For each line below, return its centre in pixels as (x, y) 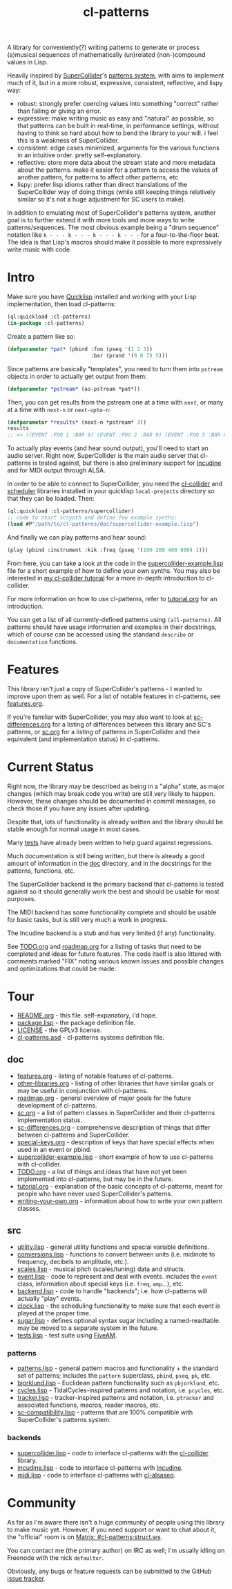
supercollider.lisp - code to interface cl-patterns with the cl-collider (113, 1453)
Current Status (50, 767)
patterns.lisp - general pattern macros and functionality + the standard (118, 1368)
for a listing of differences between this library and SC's (132, 724)
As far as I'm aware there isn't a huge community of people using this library (116, 1522)
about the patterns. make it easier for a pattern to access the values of (117, 170)
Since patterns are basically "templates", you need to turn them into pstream (115, 369)
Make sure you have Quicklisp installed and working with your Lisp (102, 297)
